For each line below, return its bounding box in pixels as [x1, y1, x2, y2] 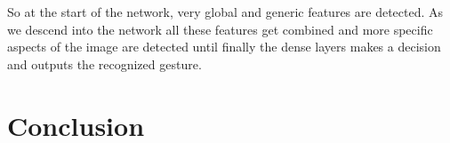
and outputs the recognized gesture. [7, 54, 202, 73]
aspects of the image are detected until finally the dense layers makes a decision [7, 37, 441, 56]
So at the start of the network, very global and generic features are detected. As [7, 3, 444, 20]
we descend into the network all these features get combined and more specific [7, 20, 433, 38]
